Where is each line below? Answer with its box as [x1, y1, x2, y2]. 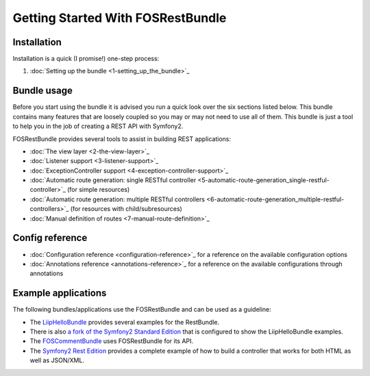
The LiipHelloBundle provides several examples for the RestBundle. [29, 318, 219, 326]
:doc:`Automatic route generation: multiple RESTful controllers [29, 195, 206, 203]
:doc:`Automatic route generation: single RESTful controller [29, 176, 197, 184]
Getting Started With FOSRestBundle [12, 10, 227, 25]
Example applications [12, 288, 107, 299]
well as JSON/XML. [29, 356, 85, 364]
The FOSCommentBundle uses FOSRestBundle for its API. [29, 337, 194, 345]
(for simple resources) [66, 186, 130, 194]
